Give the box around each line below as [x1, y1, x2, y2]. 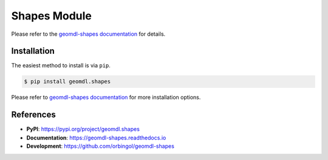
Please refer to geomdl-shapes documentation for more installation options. [11, 94, 201, 101]
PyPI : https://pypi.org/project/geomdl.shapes [26, 125, 140, 133]
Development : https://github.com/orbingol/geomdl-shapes [26, 142, 174, 150]
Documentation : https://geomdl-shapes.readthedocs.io [26, 134, 166, 141]
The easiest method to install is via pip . [11, 62, 111, 69]
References [11, 110, 56, 120]
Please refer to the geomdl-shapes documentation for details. [11, 30, 166, 38]
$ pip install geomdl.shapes [24, 78, 111, 85]
